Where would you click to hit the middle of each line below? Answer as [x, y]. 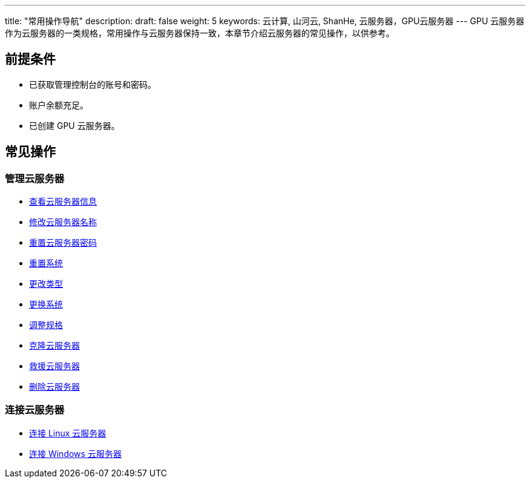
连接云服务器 [35, 410]
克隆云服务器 [54, 346]
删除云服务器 [54, 387]
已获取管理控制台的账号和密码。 [93, 84]
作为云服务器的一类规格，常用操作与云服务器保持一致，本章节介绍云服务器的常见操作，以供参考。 [200, 33]
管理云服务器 [35, 178]
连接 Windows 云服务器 [75, 453]
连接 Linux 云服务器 [68, 433]
